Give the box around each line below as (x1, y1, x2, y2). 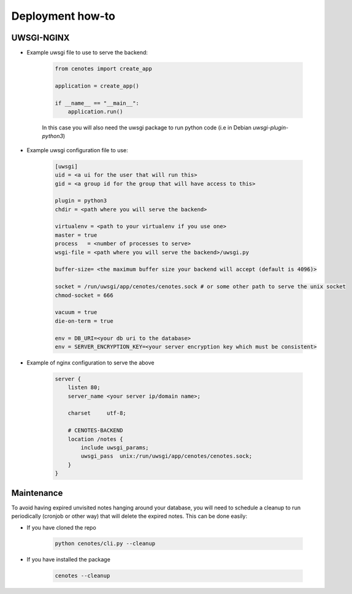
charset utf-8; (67, 410, 127, 417)
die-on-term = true (55, 317, 113, 325)
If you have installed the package (26, 556, 110, 563)
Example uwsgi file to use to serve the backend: (26, 49, 148, 56)
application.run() (67, 108, 123, 115)
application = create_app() (55, 82, 139, 89)
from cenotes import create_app (55, 65, 153, 72)
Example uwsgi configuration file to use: (26, 146, 128, 153)
